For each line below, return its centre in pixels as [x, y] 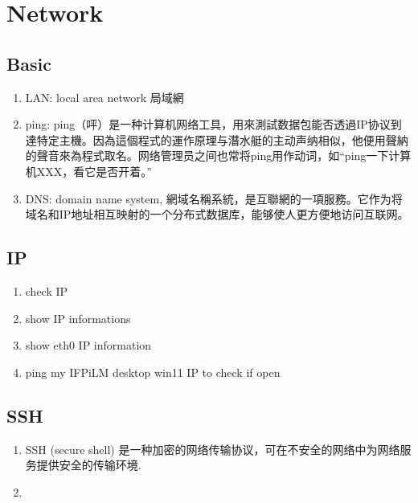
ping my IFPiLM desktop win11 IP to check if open [153, 372]
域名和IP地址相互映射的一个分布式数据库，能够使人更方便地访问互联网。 [217, 214]
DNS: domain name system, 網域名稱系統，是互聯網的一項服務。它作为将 [214, 198]
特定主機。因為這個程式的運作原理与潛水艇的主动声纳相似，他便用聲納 [222, 139]
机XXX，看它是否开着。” [88, 171]
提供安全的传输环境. [89, 465]
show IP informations [78, 318]
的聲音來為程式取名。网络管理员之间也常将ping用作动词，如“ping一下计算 [218, 155]
